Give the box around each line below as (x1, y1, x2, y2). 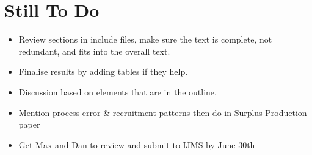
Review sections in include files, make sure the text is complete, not (18, 33, 272, 46)
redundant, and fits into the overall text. (18, 44, 170, 57)
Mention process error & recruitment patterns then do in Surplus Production (18, 106, 307, 119)
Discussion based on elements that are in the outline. (18, 85, 217, 98)
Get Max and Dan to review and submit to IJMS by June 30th (18, 138, 255, 151)
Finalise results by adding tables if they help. (18, 65, 188, 78)
